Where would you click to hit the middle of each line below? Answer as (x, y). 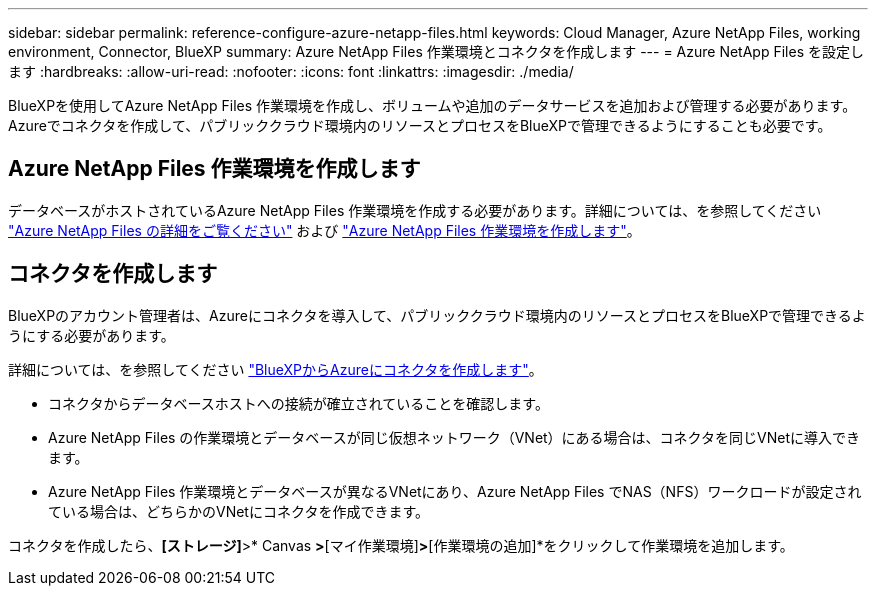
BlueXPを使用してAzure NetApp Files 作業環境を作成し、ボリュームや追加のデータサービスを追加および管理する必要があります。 (432, 105)
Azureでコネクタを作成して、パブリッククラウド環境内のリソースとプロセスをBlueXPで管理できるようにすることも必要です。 (420, 125)
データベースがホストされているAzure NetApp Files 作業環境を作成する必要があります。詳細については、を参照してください (415, 210)
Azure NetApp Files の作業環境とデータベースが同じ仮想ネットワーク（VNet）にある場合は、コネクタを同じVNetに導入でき (454, 437)
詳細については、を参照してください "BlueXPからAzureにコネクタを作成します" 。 (275, 369)
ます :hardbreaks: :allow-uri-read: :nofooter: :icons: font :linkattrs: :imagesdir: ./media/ (291, 71)
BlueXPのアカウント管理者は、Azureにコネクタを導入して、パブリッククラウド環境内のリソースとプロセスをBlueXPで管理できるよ (437, 315)
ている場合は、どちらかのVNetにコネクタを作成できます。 (238, 511)
